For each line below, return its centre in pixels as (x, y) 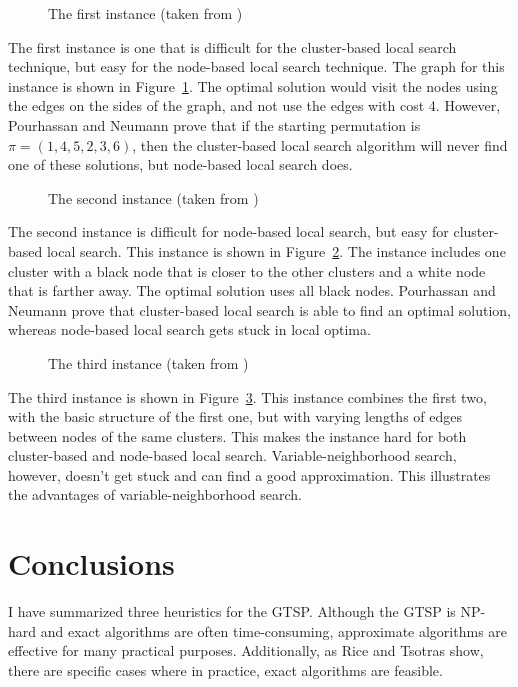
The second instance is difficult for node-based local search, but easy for (228, 231)
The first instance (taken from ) (145, 13)
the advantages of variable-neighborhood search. (155, 494)
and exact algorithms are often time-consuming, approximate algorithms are (274, 630)
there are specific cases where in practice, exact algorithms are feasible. (225, 669)
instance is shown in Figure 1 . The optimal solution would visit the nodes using (253, 85)
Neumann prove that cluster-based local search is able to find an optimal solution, (259, 309)
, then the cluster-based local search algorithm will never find (320, 144)
